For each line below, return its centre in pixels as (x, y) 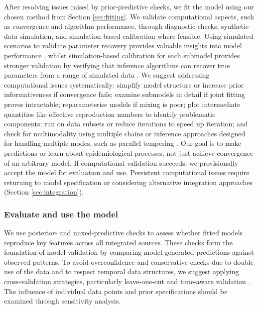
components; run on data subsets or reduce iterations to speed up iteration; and (126, 124)
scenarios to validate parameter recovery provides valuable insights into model (123, 46)
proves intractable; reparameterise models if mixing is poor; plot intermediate (122, 104)
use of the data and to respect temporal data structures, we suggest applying (122, 271)
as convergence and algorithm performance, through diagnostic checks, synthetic (127, 26)
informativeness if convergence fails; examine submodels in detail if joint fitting (125, 94)
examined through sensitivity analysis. (63, 301)
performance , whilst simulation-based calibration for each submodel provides (122, 55)
